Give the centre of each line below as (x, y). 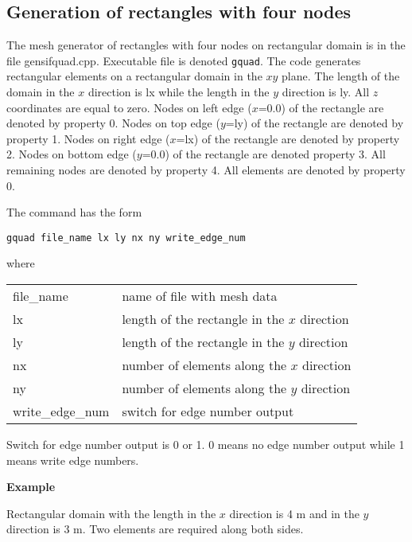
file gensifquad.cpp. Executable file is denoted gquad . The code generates (184, 60)
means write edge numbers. (73, 460)
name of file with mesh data (200, 296)
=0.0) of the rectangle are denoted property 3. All (264, 154)
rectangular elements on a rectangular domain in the (134, 76)
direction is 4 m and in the (294, 513)
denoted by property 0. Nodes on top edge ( (113, 123)
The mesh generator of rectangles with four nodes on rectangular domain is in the (206, 45)
